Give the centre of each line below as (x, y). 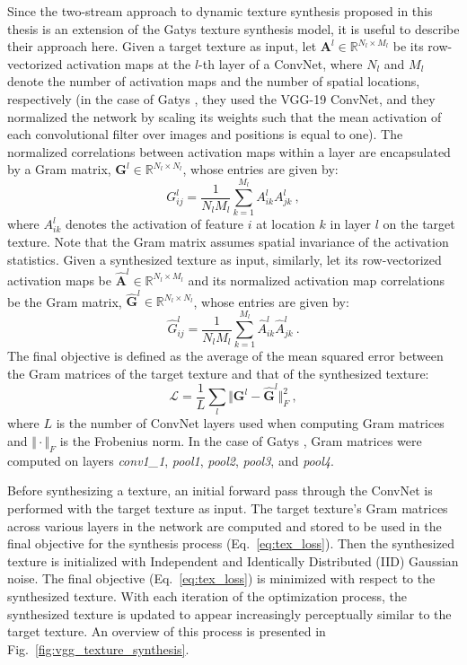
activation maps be (59, 280)
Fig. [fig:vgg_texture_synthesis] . (98, 648)
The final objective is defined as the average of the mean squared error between (225, 356)
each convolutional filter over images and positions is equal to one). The (205, 134)
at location (286, 224)
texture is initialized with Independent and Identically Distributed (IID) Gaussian (233, 560)
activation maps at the (129, 63)
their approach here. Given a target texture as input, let (162, 46)
